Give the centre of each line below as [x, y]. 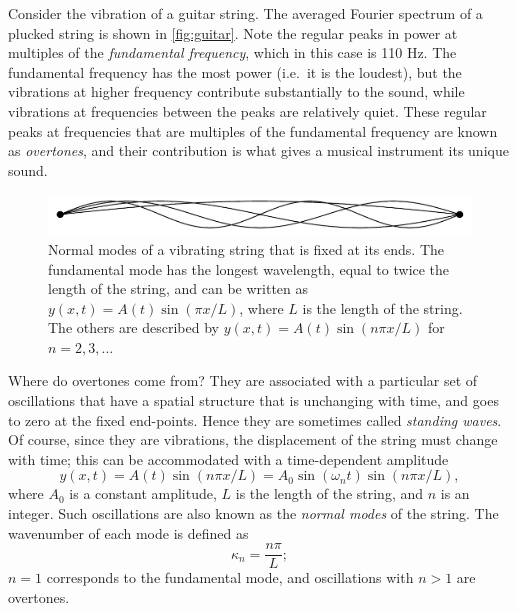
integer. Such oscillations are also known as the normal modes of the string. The [253, 513]
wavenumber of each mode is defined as [128, 532]
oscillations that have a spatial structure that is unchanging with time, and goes [253, 400]
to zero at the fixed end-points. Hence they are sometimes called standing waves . [255, 419]
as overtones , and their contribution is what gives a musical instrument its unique [258, 150]
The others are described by [133, 327]
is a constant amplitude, [143, 493]
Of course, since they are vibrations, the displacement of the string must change [253, 439]
